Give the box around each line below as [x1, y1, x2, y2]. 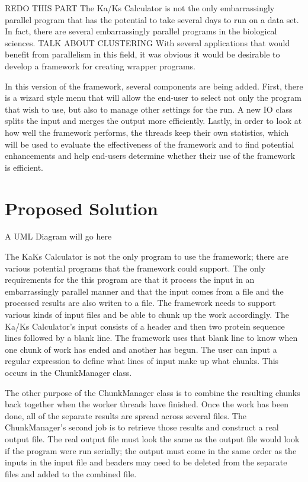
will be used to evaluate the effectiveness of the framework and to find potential [5, 138, 294, 150]
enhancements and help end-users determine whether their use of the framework [5, 149, 296, 162]
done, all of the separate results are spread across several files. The [5, 409, 246, 422]
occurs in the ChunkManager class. [5, 366, 132, 378]
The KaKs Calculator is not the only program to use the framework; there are [5, 250, 288, 263]
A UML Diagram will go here [5, 230, 112, 242]
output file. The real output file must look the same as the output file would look [5, 432, 300, 445]
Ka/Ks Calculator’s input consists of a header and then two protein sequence [5, 320, 285, 332]
